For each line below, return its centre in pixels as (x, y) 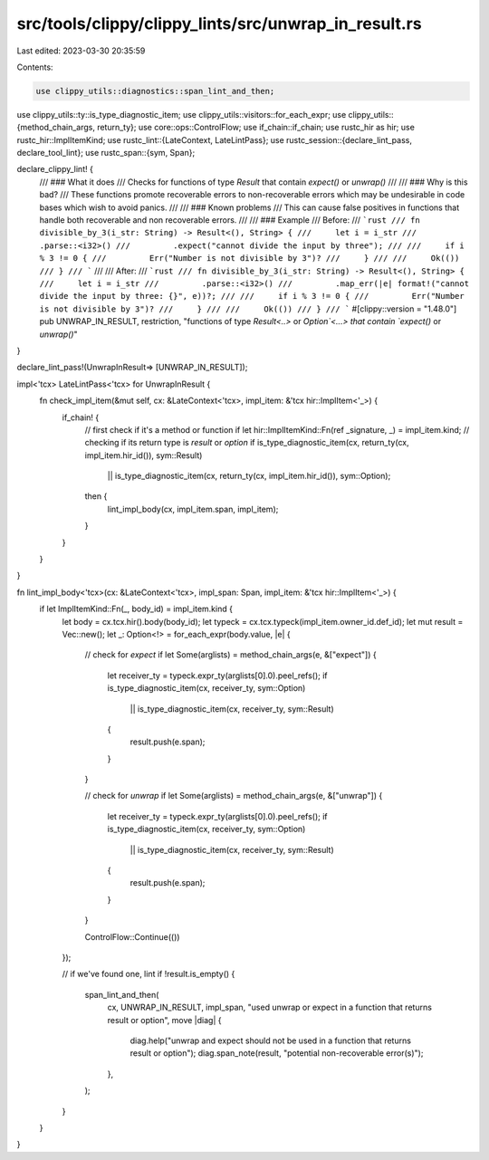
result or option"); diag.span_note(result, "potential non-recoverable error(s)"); (277, 1053)
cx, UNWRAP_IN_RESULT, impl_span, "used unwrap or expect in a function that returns (269, 1007)
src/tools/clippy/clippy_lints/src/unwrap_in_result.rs (219, 24)
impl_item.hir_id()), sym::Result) (144, 455)
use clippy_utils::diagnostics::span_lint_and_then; (155, 91)
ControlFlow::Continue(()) (132, 936)
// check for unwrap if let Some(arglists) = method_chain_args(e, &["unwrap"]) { (234, 796)
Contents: (35, 67)
